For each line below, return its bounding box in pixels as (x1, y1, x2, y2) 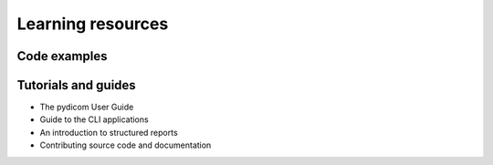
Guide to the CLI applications (39, 114, 150, 125)
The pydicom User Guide (39, 101, 134, 113)
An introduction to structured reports (39, 127, 178, 138)
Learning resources (16, 14, 169, 34)
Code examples (16, 48, 108, 64)
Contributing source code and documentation (39, 139, 212, 150)
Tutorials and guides (16, 77, 136, 93)
